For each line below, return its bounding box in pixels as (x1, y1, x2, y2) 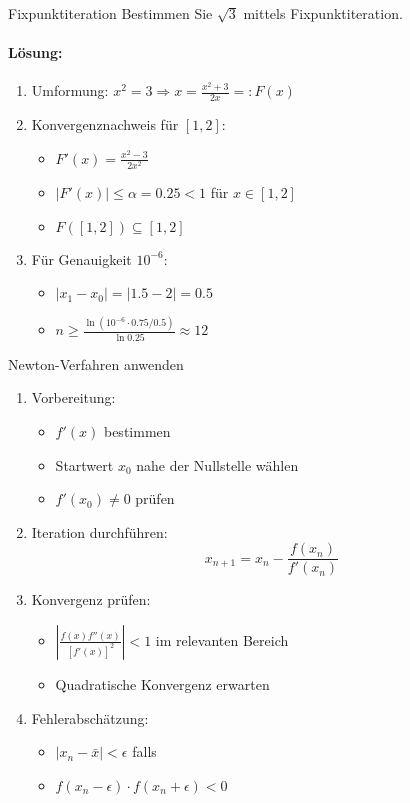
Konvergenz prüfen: (31, 589, 151, 610)
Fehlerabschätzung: (31, 707, 149, 728)
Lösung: (8, 42, 63, 63)
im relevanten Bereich (155, 629, 289, 650)
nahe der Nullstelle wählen (136, 454, 299, 475)
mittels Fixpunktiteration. (243, 3, 403, 23)
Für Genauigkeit (31, 248, 132, 269)
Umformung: (31, 80, 109, 101)
